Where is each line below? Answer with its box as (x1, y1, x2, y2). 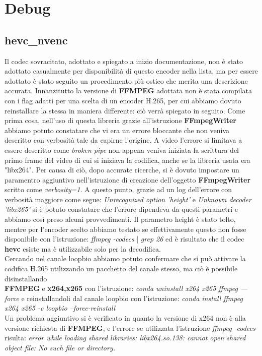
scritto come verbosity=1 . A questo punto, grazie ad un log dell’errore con (5, 184, 232, 195)
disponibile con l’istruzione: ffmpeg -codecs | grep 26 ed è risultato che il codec (5, 233, 244, 244)
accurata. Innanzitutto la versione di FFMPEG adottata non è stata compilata (5, 85, 252, 96)
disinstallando (5, 273, 47, 283)
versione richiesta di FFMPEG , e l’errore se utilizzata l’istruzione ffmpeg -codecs (5, 322, 255, 333)
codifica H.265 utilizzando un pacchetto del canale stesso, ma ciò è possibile (5, 263, 238, 274)
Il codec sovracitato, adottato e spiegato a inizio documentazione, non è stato (5, 55, 243, 66)
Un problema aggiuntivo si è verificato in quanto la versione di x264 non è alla (5, 313, 246, 323)
